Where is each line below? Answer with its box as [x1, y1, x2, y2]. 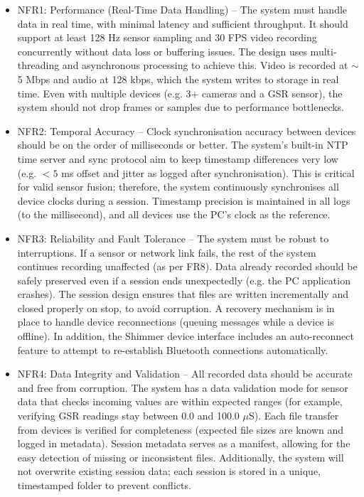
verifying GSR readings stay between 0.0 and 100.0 [17, 408, 240, 423]
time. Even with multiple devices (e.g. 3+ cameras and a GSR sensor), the [17, 85, 343, 100]
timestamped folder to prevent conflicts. [17, 478, 191, 492]
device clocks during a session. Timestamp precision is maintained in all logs [17, 193, 350, 208]
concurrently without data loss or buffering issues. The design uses [17, 43, 307, 58]
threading [17, 58, 60, 73]
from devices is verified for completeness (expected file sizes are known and [17, 422, 344, 437]
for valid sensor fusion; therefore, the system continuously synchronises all [17, 179, 339, 194]
